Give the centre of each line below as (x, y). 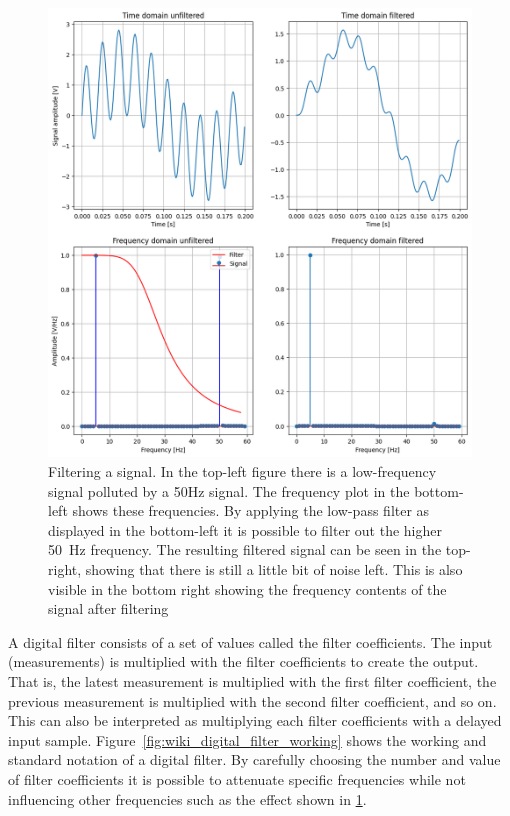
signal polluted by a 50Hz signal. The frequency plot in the (229, 490)
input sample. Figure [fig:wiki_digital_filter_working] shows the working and (247, 739)
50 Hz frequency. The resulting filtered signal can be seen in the (245, 549)
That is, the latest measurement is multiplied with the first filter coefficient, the (252, 680)
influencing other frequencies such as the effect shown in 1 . (187, 798)
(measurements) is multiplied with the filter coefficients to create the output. (243, 661)
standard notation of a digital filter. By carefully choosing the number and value (254, 759)
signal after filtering (108, 608)
